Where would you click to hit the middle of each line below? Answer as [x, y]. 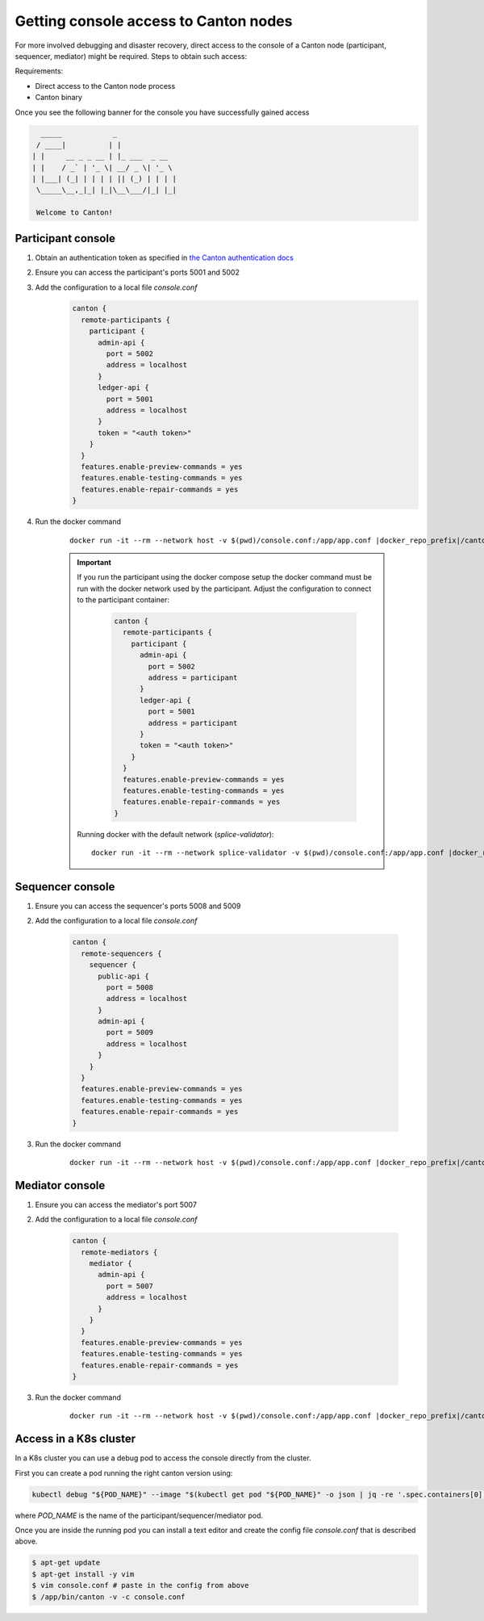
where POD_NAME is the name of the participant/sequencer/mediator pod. [139, 1515]
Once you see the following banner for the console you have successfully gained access [162, 112]
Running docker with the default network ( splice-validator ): [175, 834]
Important [94, 562]
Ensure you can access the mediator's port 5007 [116, 1204]
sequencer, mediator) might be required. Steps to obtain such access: [131, 56]
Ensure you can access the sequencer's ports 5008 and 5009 [138, 906]
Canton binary [58, 98]
